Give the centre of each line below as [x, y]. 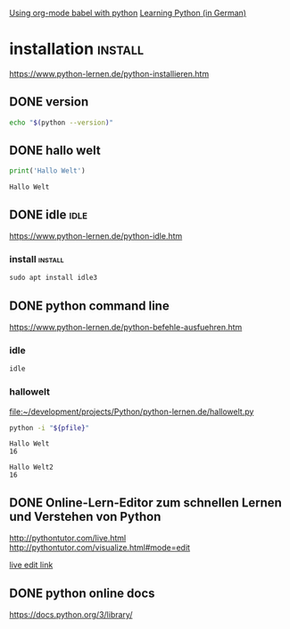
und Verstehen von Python [85, 517]
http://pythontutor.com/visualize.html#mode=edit [99, 548]
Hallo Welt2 [31, 467]
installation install [77, 49]
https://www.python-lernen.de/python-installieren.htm [109, 73]
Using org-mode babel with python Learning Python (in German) [128, 13]
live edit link [31, 565]
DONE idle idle [48, 214]
